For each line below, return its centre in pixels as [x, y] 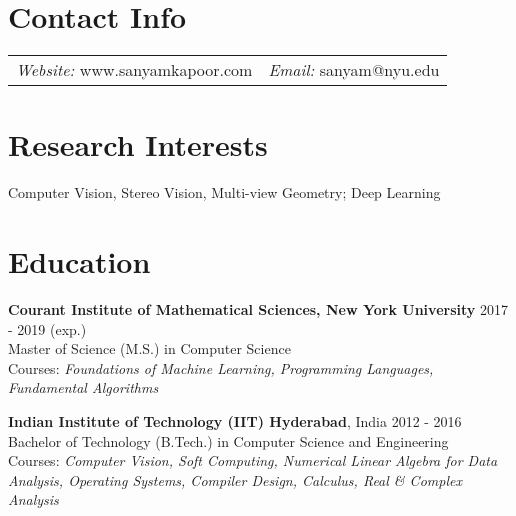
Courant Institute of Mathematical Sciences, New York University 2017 [258, 308]
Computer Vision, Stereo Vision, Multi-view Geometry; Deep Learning [224, 192]
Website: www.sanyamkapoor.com [134, 70]
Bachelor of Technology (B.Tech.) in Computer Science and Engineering [228, 440]
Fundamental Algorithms [83, 387]
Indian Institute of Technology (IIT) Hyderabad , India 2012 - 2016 [235, 420]
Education [79, 261]
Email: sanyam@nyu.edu [354, 70]
